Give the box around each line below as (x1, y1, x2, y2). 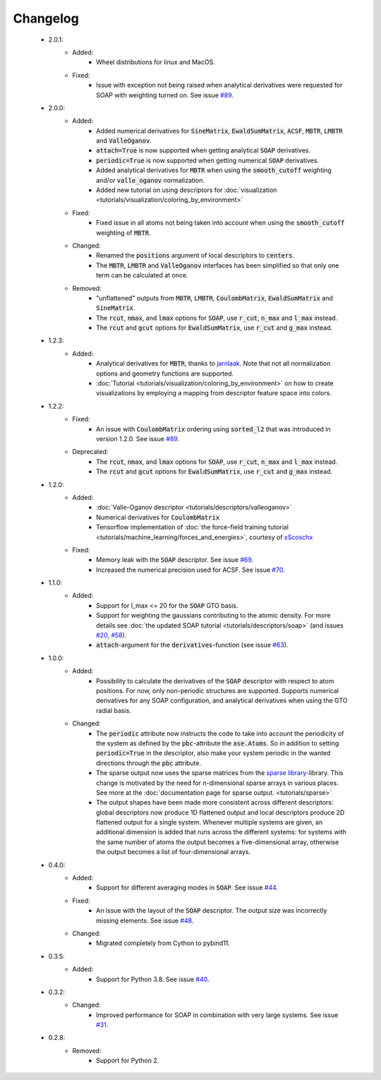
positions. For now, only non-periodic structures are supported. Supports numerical (96, 686, 339, 695)
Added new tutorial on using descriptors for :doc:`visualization (96, 186, 277, 194)
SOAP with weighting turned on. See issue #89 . (96, 90, 234, 99)
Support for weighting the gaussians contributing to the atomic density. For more (96, 611, 331, 620)
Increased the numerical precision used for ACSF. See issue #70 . (96, 565, 285, 574)
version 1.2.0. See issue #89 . (96, 435, 180, 443)
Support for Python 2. (96, 1056, 159, 1065)
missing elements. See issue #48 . (96, 916, 194, 925)
